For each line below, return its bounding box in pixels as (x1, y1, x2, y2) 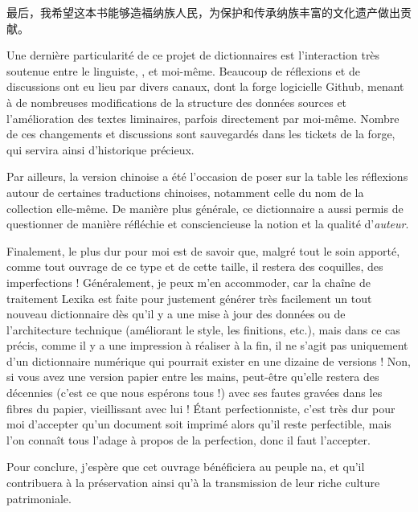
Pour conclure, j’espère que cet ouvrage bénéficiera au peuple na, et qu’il (6, 458, 365, 475)
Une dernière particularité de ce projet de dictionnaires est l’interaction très (6, 47, 380, 63)
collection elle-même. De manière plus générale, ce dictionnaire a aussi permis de (6, 199, 404, 216)
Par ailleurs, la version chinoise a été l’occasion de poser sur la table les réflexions (6, 168, 408, 185)
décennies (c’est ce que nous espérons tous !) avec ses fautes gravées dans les (6, 384, 383, 401)
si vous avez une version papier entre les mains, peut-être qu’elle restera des (6, 368, 379, 385)
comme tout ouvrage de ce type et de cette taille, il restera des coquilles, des (6, 258, 383, 275)
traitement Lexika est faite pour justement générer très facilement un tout (6, 289, 372, 306)
